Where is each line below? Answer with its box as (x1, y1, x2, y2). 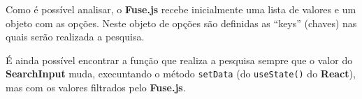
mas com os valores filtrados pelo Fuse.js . (6, 80, 186, 95)
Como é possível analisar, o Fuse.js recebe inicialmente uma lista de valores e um (6, 2, 356, 16)
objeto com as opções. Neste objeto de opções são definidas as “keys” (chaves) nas (6, 15, 357, 30)
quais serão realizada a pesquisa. (6, 29, 145, 44)
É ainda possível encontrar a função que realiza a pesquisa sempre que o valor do (6, 52, 353, 67)
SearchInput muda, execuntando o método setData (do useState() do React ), (6, 66, 356, 81)
